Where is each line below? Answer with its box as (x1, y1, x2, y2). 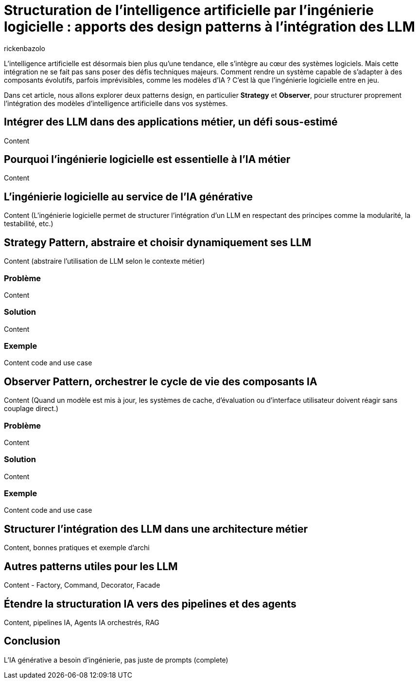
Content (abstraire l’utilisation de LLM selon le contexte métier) (4, 257, 205, 266)
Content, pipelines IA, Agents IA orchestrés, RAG (4, 618, 159, 627)
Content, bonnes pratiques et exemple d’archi (4, 543, 150, 552)
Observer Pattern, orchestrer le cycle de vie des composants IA (4, 375, 317, 388)
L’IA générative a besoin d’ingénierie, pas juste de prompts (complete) (4, 655, 228, 664)
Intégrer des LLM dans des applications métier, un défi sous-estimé (4, 116, 338, 128)
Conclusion (4, 635, 61, 647)
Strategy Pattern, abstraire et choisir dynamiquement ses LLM (4, 236, 312, 249)
